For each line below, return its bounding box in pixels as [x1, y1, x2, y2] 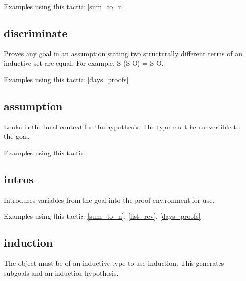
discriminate [4, 25, 68, 40]
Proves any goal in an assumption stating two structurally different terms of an [4, 48, 243, 58]
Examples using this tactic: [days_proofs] [4, 74, 129, 84]
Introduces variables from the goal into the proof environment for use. [4, 194, 215, 204]
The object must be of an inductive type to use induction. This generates [4, 258, 224, 268]
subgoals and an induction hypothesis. [4, 267, 119, 278]
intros [4, 171, 34, 186]
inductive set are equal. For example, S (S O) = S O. [4, 58, 164, 68]
